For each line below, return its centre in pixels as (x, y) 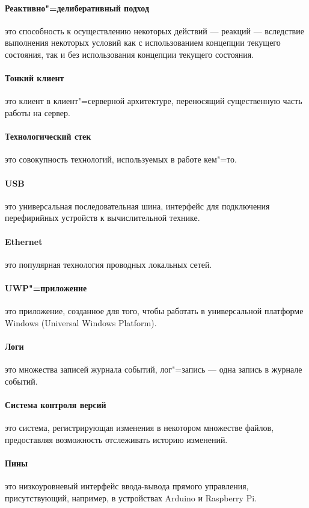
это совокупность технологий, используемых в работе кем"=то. (121, 159)
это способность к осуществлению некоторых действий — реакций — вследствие (154, 30)
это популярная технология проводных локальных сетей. (109, 264)
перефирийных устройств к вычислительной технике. (102, 218)
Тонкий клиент (35, 78)
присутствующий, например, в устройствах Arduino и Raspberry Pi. (131, 497)
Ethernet (24, 241)
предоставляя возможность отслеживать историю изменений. (116, 439)
